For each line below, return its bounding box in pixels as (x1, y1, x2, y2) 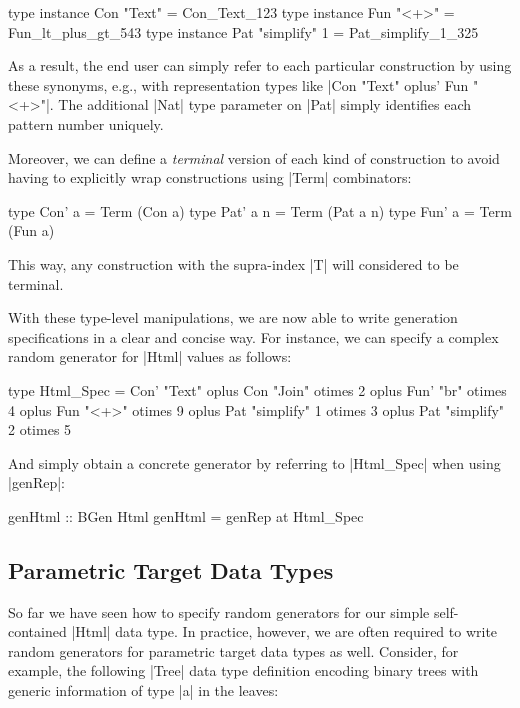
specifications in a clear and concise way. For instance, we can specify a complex (8, 326, 499, 347)
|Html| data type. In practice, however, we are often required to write (71, 621, 498, 642)
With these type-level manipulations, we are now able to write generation (8, 307, 458, 328)
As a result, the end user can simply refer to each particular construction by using (8, 55, 512, 76)
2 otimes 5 (8, 419, 72, 440)
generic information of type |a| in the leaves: (8, 680, 279, 701)
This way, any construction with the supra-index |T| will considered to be (8, 253, 459, 274)
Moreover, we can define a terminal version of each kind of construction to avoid (8, 147, 500, 168)
